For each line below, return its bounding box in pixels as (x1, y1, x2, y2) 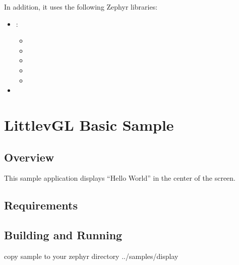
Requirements (4, 197, 78, 213)
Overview (4, 149, 54, 165)
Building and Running (4, 227, 123, 243)
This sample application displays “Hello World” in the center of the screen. (4, 173, 235, 183)
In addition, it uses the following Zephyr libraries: (4, 2, 158, 12)
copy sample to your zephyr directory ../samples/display (4, 250, 178, 261)
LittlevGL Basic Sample (4, 114, 174, 135)
